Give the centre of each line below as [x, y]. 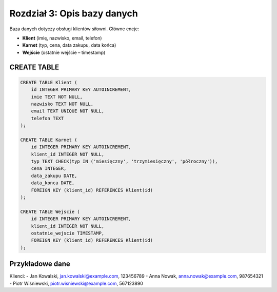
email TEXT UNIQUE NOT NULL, [68, 111]
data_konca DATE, [53, 183]
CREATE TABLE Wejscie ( [50, 211]
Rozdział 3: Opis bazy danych [74, 13]
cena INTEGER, [49, 169]
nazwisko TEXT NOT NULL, [62, 104]
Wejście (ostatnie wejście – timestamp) [64, 52]
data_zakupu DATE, [54, 176]
